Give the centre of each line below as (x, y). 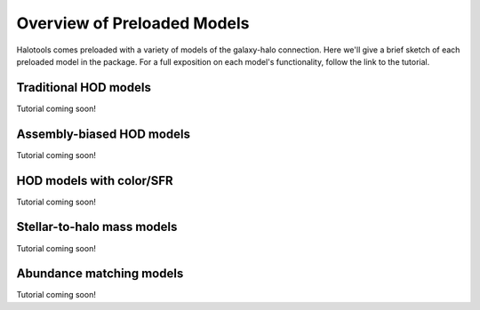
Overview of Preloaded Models (133, 23)
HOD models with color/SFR (95, 181)
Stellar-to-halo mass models (97, 227)
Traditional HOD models (84, 87)
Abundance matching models (100, 274)
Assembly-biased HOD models (104, 134)
